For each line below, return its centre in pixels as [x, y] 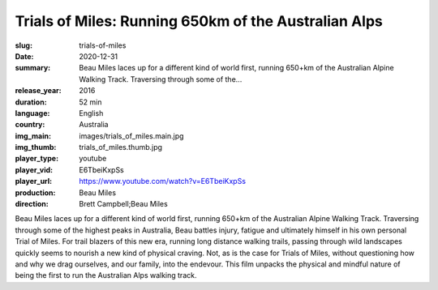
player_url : [34, 181]
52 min [90, 102]
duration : [31, 102]
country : [30, 125]
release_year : [39, 91]
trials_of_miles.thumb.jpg [120, 147]
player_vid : [34, 169]
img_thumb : [36, 147]
